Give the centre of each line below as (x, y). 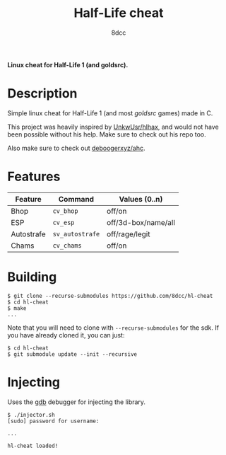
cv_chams (67, 245)
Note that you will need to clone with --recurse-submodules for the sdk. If (113, 328)
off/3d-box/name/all (141, 222)
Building (32, 277)
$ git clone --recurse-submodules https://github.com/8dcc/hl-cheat (110, 296)
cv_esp (64, 222)
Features (34, 177)
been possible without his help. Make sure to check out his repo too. (107, 134)
